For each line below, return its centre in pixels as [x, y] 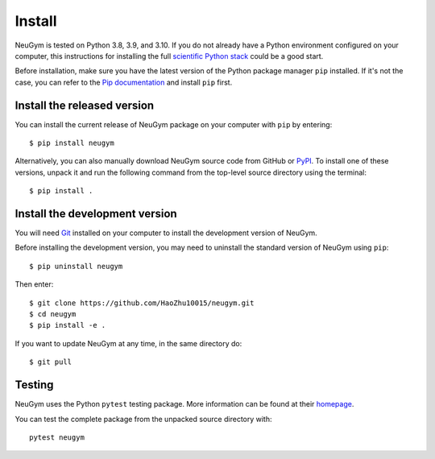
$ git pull [51, 362]
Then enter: [34, 284]
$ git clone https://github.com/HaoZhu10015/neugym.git [142, 303]
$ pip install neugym [72, 143]
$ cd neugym [53, 314]
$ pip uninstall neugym [76, 266]
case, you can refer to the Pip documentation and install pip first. [124, 82]
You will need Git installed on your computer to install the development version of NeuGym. [166, 233]
